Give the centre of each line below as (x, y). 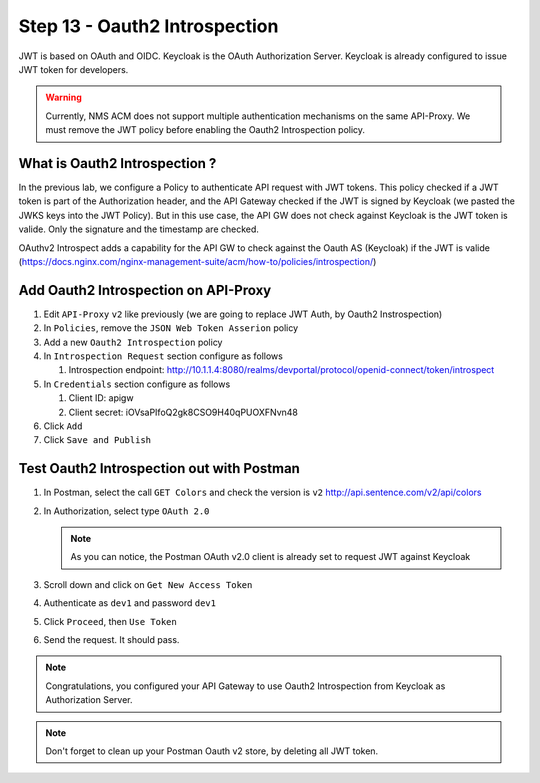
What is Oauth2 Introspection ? (117, 163)
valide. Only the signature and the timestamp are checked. (139, 229)
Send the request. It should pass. (111, 640)
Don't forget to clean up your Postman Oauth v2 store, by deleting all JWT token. (212, 751)
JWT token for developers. (73, 69)
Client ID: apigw (101, 398)
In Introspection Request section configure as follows (163, 356)
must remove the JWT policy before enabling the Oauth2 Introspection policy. (205, 130)
